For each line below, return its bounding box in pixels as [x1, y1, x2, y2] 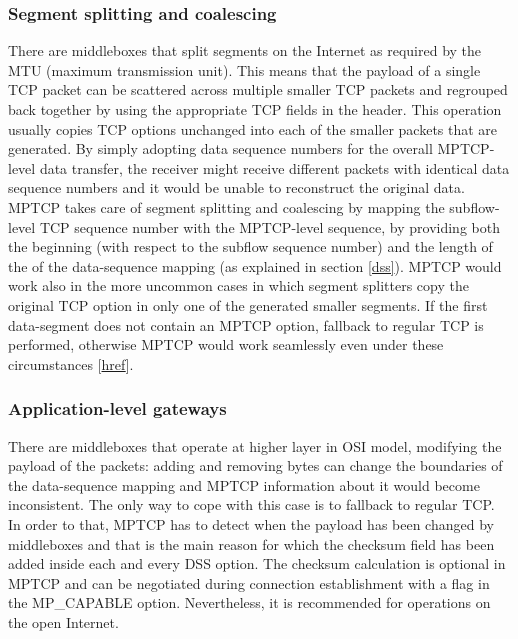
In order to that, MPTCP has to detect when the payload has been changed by [8, 513, 494, 534]
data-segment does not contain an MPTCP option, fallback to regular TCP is [8, 314, 484, 335]
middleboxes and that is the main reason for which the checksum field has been [8, 533, 495, 554]
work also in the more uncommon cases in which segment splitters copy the [8, 275, 469, 296]
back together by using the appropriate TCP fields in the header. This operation [8, 99, 502, 119]
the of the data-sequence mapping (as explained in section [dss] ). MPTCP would [8, 255, 502, 276]
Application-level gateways [8, 396, 227, 421]
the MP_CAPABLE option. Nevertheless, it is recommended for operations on [8, 592, 491, 613]
